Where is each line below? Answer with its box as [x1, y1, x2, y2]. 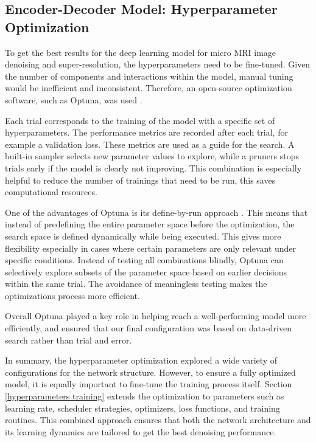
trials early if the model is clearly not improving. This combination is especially [5, 161, 302, 174]
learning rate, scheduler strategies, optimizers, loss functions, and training [5, 401, 280, 414]
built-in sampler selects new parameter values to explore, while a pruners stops [5, 150, 299, 162]
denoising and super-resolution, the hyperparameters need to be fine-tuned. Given [5, 58, 311, 71]
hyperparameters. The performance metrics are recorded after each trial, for [5, 126, 288, 139]
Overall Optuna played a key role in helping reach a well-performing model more [5, 309, 306, 322]
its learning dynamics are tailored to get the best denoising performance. [5, 425, 276, 438]
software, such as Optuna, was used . [5, 93, 142, 106]
